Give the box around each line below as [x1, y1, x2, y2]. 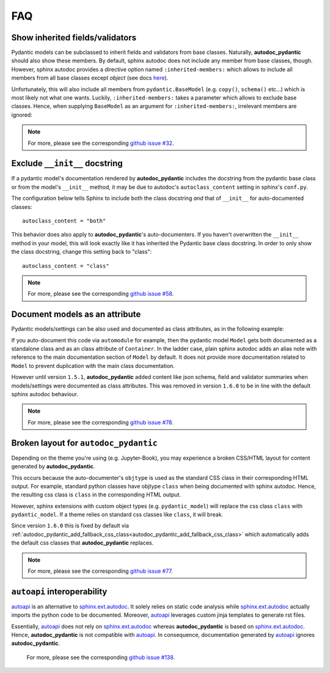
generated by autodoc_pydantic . [11, 463, 95, 470]
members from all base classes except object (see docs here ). [11, 74, 169, 82]
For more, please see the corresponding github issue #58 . [28, 290, 174, 298]
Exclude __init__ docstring [11, 158, 123, 169]
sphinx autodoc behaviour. [11, 391, 79, 398]
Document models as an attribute [11, 309, 141, 320]
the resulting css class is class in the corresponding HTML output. [11, 491, 182, 498]
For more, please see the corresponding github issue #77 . [28, 567, 174, 575]
